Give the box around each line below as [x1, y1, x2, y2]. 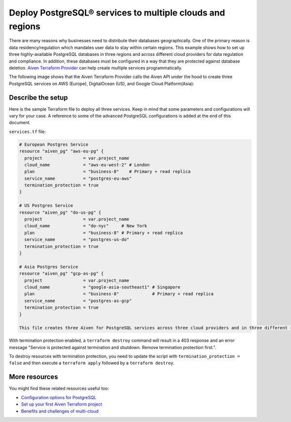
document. [9, 119, 31, 126]
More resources [9, 373, 58, 381]
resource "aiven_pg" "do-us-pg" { [19, 209, 101, 215]
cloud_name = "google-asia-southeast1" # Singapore [24, 284, 180, 290]
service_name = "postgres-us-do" [24, 237, 129, 242]
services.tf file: [9, 129, 46, 135]
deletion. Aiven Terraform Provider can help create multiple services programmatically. [9, 65, 183, 70]
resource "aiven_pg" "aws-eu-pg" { [19, 149, 104, 154]
